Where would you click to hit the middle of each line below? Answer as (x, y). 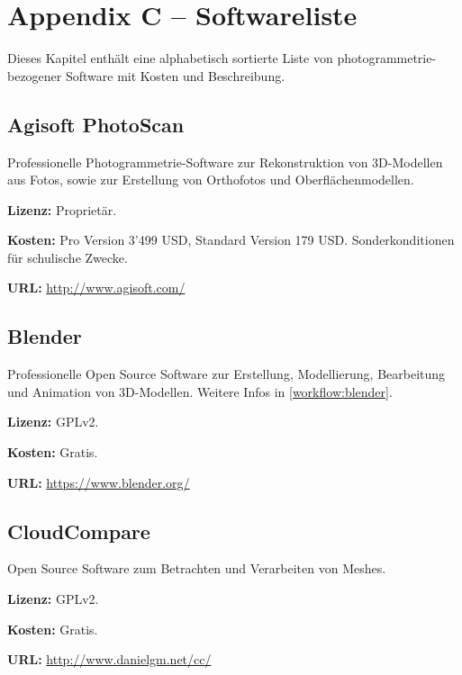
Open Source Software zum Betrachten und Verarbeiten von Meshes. (197, 568)
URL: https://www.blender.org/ (99, 482)
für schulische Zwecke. (68, 257)
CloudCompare (79, 531)
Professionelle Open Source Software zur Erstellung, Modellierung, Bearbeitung (226, 374)
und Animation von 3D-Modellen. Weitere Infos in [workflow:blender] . (200, 391)
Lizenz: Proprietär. (62, 209)
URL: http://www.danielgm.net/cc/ (109, 659)
